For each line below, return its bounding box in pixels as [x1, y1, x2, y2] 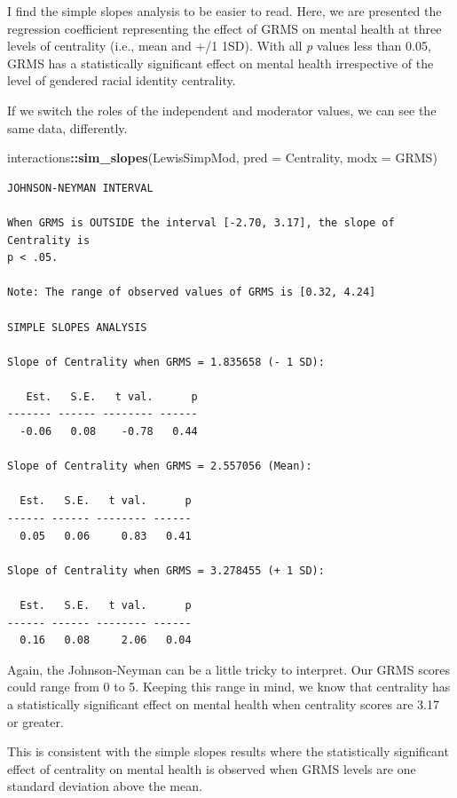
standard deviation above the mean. [7, 777, 202, 795]
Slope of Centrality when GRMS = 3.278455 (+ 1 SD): [7, 564, 325, 577]
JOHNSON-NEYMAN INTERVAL [7, 181, 154, 194]
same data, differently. [7, 118, 128, 137]
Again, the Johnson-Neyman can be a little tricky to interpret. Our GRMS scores [7, 660, 451, 678]
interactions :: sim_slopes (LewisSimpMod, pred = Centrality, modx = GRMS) [7, 148, 437, 167]
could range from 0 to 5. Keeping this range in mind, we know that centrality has [7, 677, 451, 696]
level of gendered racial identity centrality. [7, 71, 236, 90]
